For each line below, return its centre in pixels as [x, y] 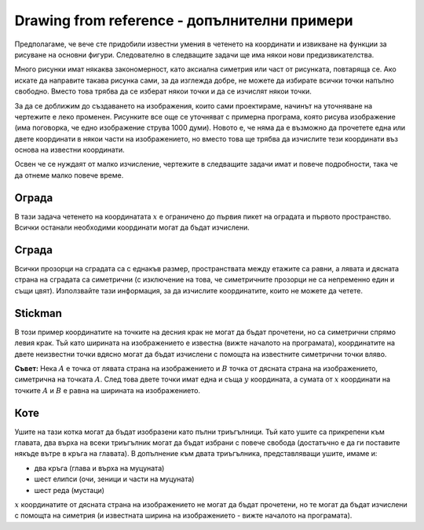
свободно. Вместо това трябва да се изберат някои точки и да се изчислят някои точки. [163, 91]
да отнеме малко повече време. [69, 175]
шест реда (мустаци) [69, 490]
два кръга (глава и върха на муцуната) [99, 468]
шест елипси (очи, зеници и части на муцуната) [114, 479]
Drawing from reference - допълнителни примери [184, 20]
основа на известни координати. [69, 150]
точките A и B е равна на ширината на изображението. [107, 390]
